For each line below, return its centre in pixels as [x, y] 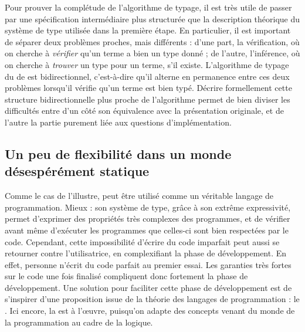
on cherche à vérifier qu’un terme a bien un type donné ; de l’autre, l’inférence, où [152, 53]
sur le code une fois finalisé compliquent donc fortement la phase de [126, 276]
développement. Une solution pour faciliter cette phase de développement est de [148, 287]
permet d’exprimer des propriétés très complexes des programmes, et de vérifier [148, 218]
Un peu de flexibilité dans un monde [118, 153]
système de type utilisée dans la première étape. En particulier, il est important [148, 30]
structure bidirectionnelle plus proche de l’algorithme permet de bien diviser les [148, 99]
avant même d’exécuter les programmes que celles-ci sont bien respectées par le [147, 230]
